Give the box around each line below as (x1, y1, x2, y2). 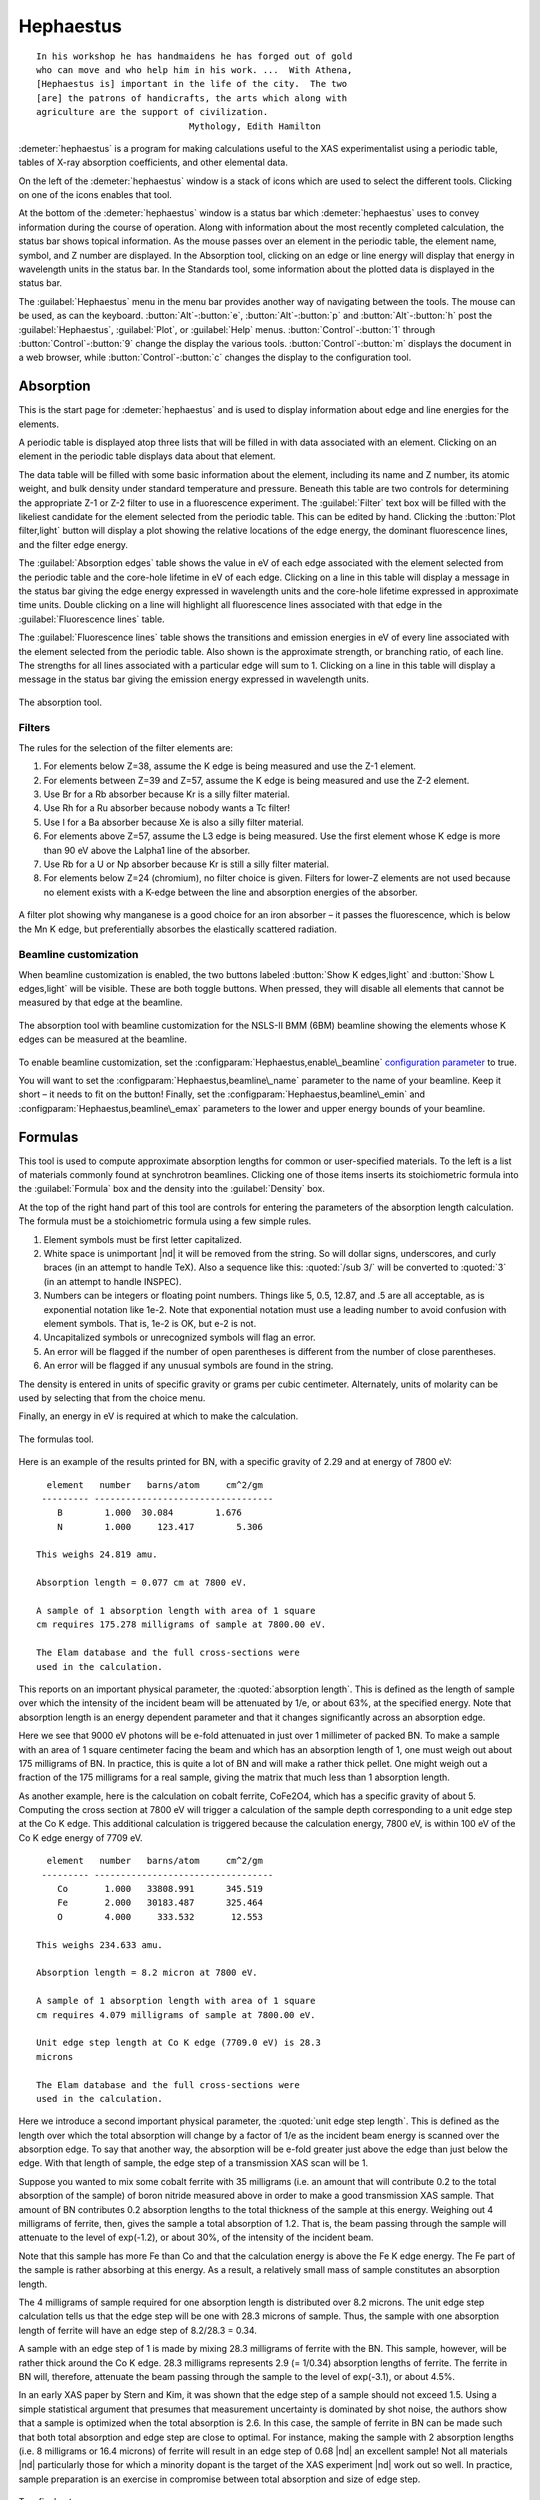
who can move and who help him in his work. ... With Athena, (36, 64, 353, 75)
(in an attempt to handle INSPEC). (43, 1275, 182, 1287)
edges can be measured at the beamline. (18, 1033, 188, 1045)
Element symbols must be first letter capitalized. (43, 1233, 242, 1245)
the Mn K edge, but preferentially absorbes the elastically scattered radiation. (18, 923, 337, 935)
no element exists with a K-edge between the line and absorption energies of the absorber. (43, 886, 419, 898)
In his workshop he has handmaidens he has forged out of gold (36, 50, 353, 62)
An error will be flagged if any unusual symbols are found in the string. (43, 1360, 334, 1372)
